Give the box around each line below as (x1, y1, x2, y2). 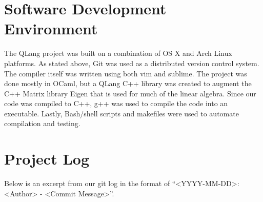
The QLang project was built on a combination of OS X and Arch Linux (4, 48, 232, 58)
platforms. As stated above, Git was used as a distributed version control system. (4, 57, 259, 68)
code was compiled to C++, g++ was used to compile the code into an (4, 98, 228, 109)
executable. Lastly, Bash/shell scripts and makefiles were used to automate (4, 108, 239, 118)
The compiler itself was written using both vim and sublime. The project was (4, 68, 247, 78)
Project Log (4, 148, 89, 169)
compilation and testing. (4, 118, 80, 129)
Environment (4, 18, 98, 39)
